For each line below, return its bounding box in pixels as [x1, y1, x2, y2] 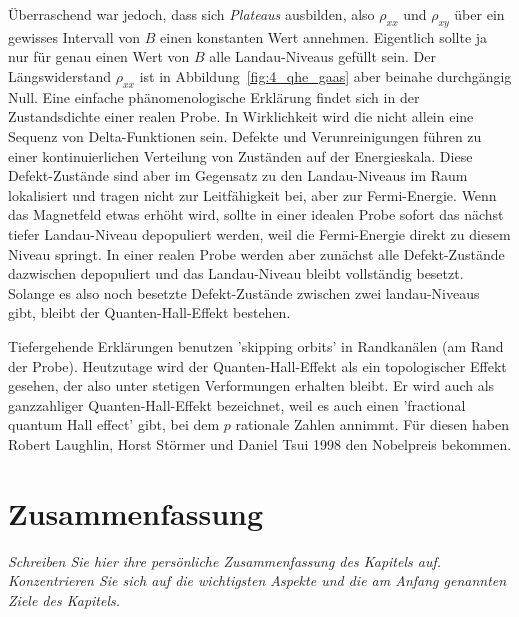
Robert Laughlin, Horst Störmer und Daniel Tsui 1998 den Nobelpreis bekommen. [8, 433, 512, 454]
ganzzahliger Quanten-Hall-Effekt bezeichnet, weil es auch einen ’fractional [8, 394, 466, 415]
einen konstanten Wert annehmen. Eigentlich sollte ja [160, 26, 488, 47]
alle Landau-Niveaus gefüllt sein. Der [209, 46, 436, 67]
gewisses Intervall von [8, 26, 141, 47]
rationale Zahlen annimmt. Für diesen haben [235, 414, 510, 435]
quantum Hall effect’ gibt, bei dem [8, 414, 220, 435]
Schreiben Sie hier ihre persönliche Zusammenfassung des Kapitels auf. [8, 550, 442, 571]
